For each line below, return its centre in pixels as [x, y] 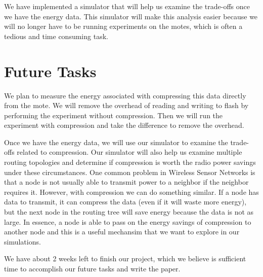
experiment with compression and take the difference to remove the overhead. [124, 125]
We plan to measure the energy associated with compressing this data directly [125, 95]
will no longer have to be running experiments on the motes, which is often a [123, 26]
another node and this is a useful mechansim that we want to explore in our [122, 232]
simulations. [23, 241]
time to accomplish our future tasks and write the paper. [92, 268]
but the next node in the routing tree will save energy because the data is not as [129, 212]
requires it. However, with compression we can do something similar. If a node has [131, 192]
